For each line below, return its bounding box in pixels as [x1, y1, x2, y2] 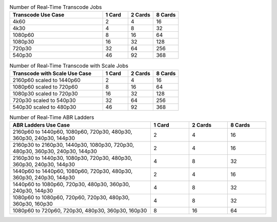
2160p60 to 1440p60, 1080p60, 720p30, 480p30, [12, 128, 133, 135]
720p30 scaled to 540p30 [12, 96, 76, 104]
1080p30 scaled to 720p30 [12, 90, 78, 97]
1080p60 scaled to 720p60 [12, 83, 78, 90]
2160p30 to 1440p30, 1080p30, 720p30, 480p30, [12, 154, 132, 162]
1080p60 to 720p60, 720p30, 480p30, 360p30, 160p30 [12, 207, 147, 214]
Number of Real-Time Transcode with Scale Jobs [9, 62, 128, 69]
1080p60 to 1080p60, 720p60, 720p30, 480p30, [12, 194, 130, 201]
